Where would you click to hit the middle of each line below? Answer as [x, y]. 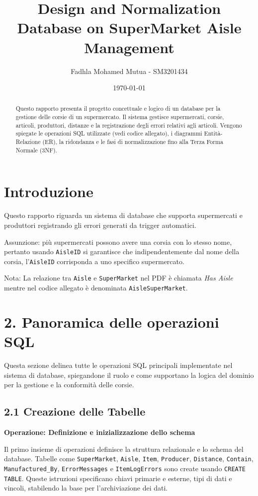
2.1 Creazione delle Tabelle [75, 411]
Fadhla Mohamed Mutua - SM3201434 [129, 71]
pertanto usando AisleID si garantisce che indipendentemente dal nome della [122, 251]
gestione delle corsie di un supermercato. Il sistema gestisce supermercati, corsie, [120, 117]
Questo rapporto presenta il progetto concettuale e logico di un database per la [118, 108]
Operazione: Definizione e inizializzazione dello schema [100, 432]
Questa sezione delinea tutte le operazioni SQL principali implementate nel [118, 365]
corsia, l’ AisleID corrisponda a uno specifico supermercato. [94, 261]
